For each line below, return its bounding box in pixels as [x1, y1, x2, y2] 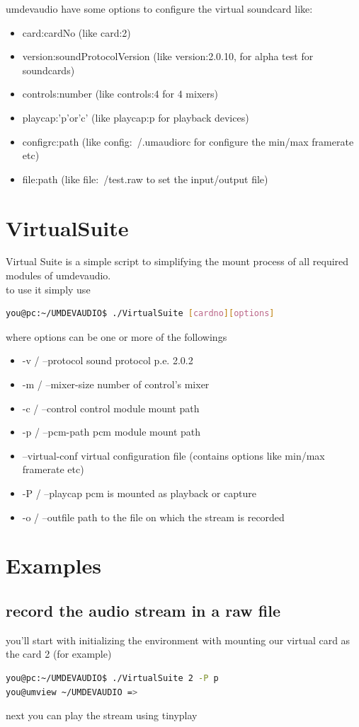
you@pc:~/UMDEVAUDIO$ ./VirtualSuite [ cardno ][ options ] [6, 308, 275, 319]
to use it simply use [6, 281, 91, 296]
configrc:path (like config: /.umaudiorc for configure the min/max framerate [22, 134, 354, 149]
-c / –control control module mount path [22, 400, 200, 415]
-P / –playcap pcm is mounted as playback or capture [22, 486, 256, 500]
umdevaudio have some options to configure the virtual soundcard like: [6, 1, 313, 16]
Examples [6, 551, 101, 580]
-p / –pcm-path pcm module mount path [22, 424, 201, 439]
